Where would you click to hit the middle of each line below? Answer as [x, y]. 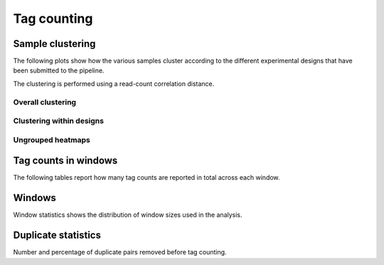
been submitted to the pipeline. [59, 70]
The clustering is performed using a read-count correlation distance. [114, 83]
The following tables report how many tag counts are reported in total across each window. [146, 178]
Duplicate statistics [57, 236]
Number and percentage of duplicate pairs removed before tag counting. [120, 252]
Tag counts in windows [65, 161]
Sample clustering [54, 44]
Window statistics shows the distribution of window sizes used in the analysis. [128, 215]
